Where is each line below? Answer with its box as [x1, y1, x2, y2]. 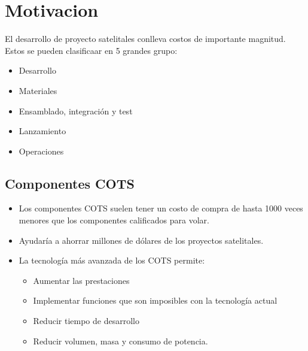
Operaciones [19, 144, 64, 157]
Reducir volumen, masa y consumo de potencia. [33, 334, 208, 347]
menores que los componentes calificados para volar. [19, 214, 209, 226]
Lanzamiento [19, 125, 66, 137]
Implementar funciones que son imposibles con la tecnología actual [33, 294, 277, 307]
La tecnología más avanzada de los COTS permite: [19, 254, 205, 267]
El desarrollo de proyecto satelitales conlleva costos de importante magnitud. [5, 32, 286, 45]
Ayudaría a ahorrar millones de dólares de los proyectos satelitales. [19, 234, 264, 246]
